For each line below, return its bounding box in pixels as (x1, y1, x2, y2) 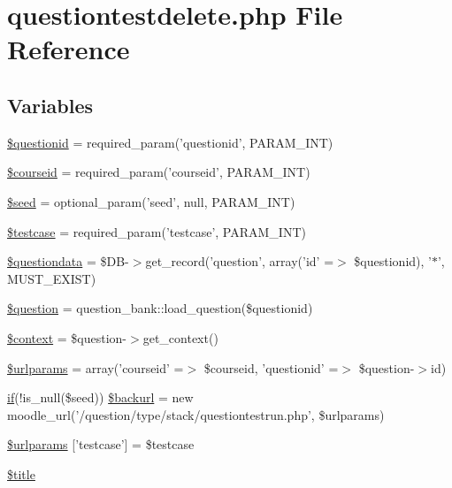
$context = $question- (7, 328, 127, 347)
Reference (7, 31, 130, 67)
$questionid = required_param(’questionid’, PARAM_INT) (7, 133, 333, 151)
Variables (7, 91, 94, 118)
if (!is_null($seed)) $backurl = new (7, 388, 194, 407)
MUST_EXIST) (7, 269, 96, 287)
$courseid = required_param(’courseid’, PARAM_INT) (7, 163, 310, 181)
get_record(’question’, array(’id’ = (145, 252, 334, 271)
